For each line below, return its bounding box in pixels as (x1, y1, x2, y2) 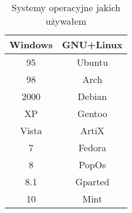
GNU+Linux (62, 38, 123, 51)
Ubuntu (76, 55, 109, 69)
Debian (77, 89, 107, 103)
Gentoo (77, 106, 107, 120)
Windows (9, 38, 53, 51)
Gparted (75, 175, 110, 188)
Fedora (78, 141, 107, 154)
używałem (45, 14, 87, 28)
